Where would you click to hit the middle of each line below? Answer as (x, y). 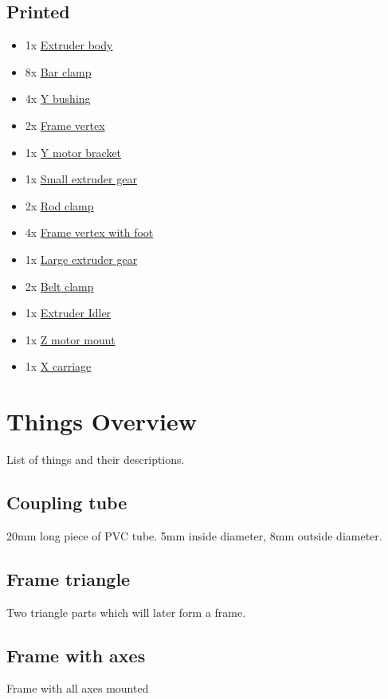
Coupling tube (67, 503)
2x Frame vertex (65, 125)
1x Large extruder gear (81, 259)
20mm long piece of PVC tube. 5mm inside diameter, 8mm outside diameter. (194, 535)
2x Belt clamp (59, 286)
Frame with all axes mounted (78, 688)
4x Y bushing (58, 98)
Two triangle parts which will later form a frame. (126, 612)
